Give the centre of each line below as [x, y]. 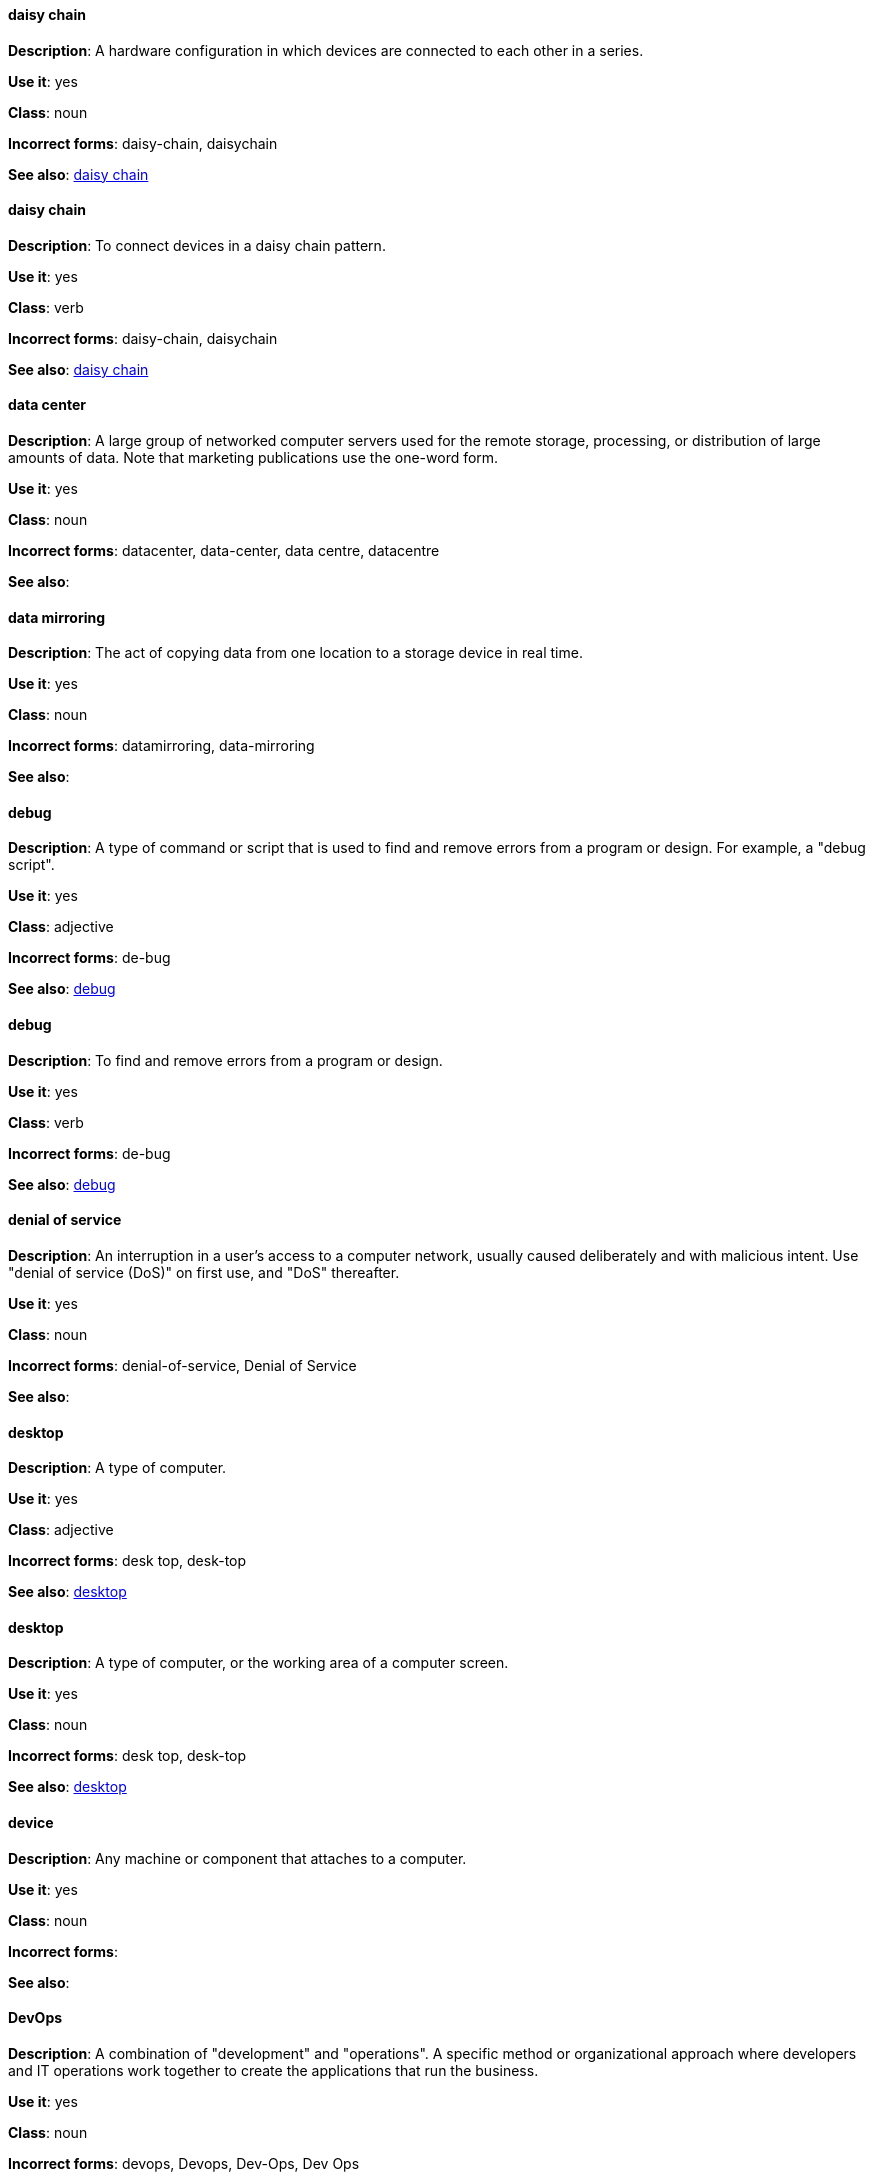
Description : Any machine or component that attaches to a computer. [237, 1858]
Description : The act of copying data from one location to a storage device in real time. [295, 653]
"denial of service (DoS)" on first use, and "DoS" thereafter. [204, 1272]
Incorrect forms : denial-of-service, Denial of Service [182, 1365]
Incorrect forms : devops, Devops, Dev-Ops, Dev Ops [184, 2163]
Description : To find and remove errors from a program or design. [225, 1060]
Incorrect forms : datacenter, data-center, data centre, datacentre [224, 551]
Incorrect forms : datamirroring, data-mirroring [161, 746]
